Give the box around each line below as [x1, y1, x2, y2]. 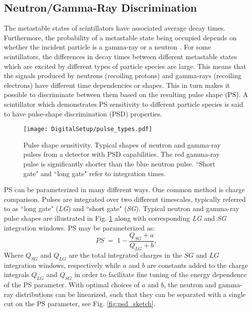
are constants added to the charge [147, 260, 248, 270]
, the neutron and [163, 279, 216, 289]
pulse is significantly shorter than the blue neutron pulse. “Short [23, 158, 216, 168]
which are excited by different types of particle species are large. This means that [4, 61, 246, 71]
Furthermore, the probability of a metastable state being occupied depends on [4, 32, 237, 42]
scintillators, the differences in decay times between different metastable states [4, 51, 237, 61]
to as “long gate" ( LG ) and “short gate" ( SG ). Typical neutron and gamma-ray [4, 203, 239, 213]
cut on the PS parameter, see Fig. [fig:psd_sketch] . [4, 298, 156, 309]
